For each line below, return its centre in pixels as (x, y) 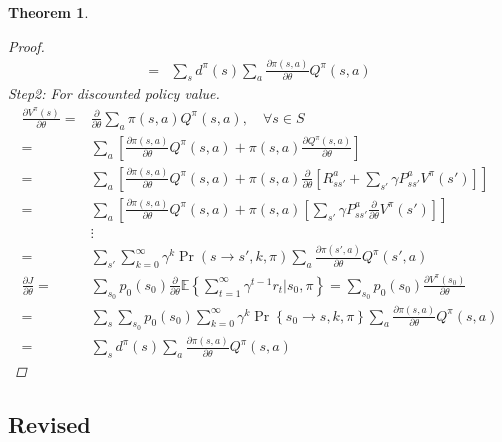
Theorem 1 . (48, 12)
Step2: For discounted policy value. (114, 93)
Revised (49, 423)
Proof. (26, 45)
